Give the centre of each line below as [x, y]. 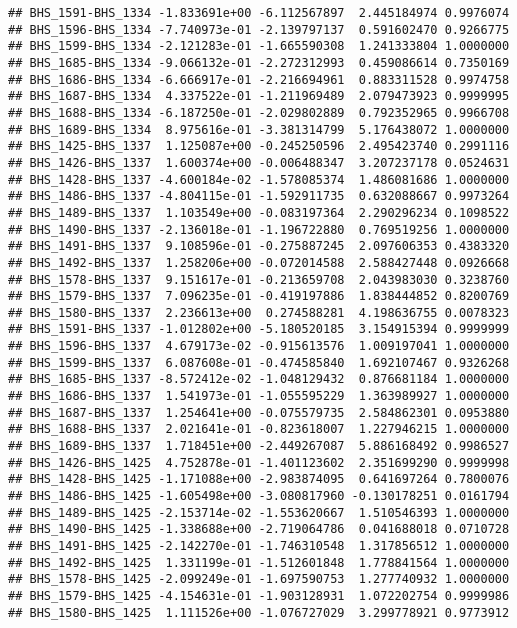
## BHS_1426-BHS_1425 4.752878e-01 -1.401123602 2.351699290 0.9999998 [259, 462]
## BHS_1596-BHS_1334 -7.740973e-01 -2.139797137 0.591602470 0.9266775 [259, 29]
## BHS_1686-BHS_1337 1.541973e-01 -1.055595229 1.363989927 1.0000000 [259, 396]
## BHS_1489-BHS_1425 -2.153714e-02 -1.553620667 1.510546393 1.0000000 [259, 512]
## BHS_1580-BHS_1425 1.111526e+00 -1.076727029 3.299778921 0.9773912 [259, 612]
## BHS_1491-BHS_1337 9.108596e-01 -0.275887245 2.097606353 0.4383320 [259, 246]
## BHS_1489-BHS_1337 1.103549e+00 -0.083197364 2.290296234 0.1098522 [259, 212]
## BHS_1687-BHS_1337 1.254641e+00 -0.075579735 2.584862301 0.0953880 [259, 412]
